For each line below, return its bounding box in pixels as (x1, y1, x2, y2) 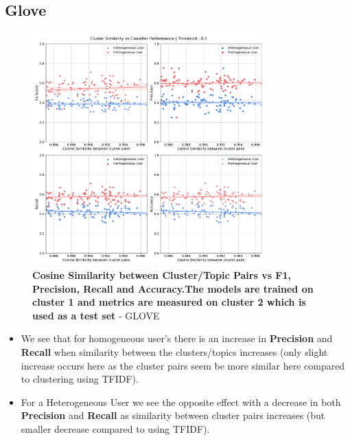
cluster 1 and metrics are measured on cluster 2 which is (32, 295, 306, 309)
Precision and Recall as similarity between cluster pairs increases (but (21, 408, 325, 422)
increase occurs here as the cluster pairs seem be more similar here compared (21, 358, 345, 372)
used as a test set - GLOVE (32, 308, 160, 322)
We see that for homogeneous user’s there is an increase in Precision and (21, 331, 333, 346)
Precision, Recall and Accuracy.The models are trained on (32, 281, 314, 295)
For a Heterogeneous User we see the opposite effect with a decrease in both (21, 394, 341, 409)
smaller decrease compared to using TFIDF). (21, 421, 210, 436)
